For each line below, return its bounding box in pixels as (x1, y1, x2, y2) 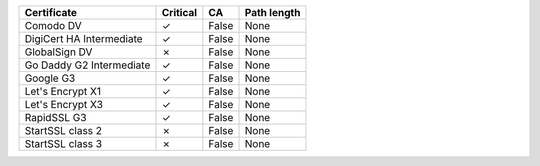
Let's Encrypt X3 (24, 98, 104, 111)
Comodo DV (24, 19, 82, 32)
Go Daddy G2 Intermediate (24, 58, 151, 72)
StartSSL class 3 (24, 137, 103, 150)
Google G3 (24, 71, 76, 85)
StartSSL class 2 (24, 124, 103, 137)
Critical (161, 6, 198, 19)
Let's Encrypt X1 (24, 85, 102, 98)
